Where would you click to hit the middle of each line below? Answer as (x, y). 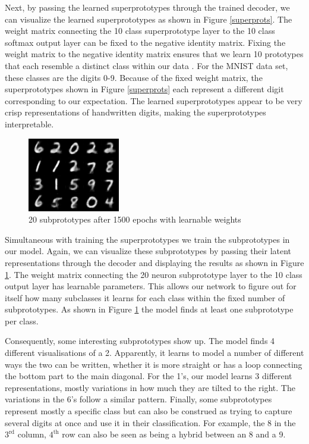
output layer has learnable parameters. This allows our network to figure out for (151, 286)
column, (32, 434)
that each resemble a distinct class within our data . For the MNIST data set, (146, 65)
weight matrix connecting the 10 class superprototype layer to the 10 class (140, 31)
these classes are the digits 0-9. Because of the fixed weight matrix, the (134, 77)
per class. (22, 321)
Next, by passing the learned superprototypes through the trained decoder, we (147, 7)
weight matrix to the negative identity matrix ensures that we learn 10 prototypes (154, 54)
